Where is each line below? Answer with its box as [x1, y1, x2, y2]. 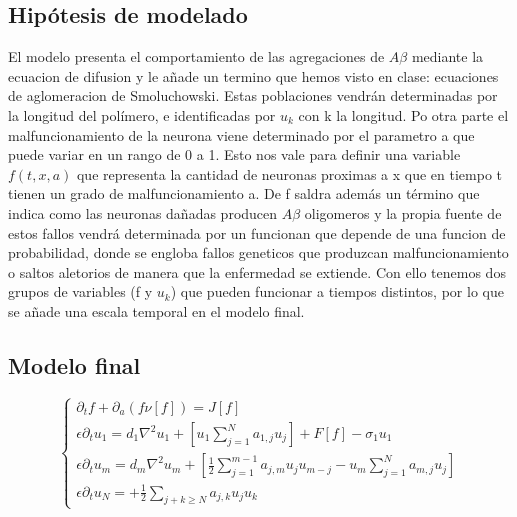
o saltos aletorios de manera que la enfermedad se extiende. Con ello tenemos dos [8, 261, 506, 282]
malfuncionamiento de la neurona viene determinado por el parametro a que [8, 124, 475, 145]
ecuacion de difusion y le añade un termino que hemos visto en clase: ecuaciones [8, 65, 499, 86]
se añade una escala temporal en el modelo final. [8, 300, 305, 321]
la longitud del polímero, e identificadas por [8, 104, 276, 125]
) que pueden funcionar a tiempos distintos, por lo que [170, 281, 504, 302]
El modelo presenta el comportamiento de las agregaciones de [8, 46, 385, 67]
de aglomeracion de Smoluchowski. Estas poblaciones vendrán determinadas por [8, 85, 498, 106]
